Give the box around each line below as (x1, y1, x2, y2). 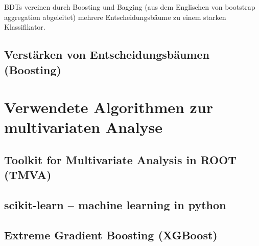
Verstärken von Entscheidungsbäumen (4, 47, 209, 62)
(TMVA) (4, 167, 52, 183)
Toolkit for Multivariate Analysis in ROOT (4, 151, 237, 167)
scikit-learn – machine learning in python (4, 197, 226, 213)
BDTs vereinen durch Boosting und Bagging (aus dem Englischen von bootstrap (4, 2, 255, 12)
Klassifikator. (4, 21, 45, 32)
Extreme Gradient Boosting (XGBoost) (4, 227, 218, 242)
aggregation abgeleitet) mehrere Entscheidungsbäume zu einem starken (4, 11, 226, 22)
